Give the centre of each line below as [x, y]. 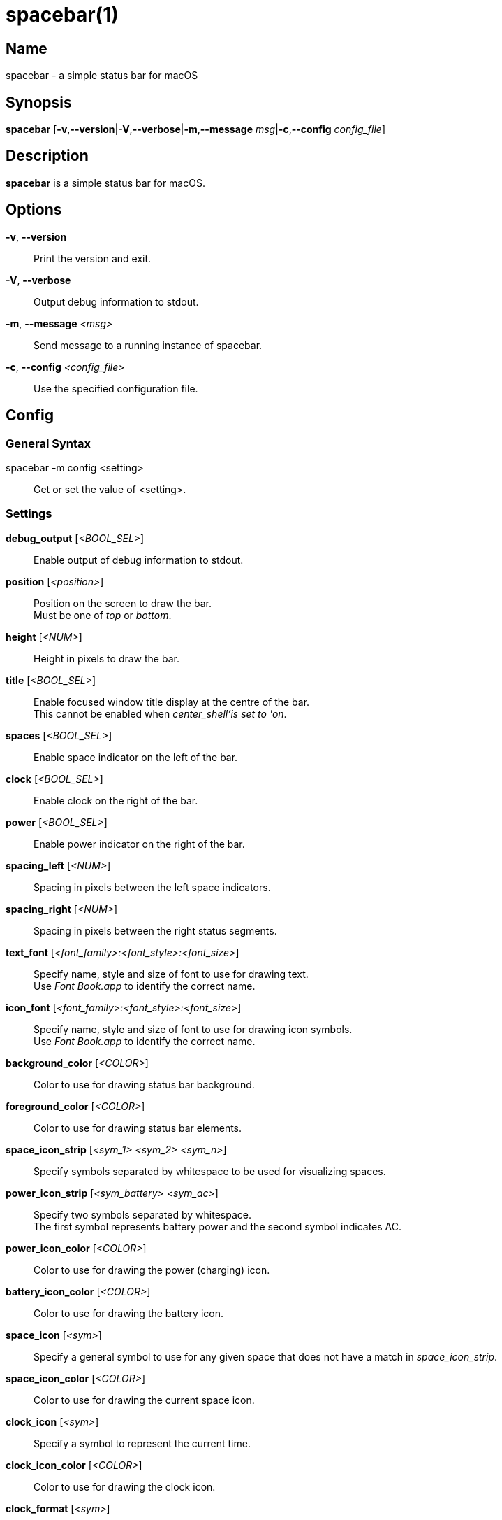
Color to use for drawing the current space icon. [144, 1400]
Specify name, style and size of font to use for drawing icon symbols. [193, 1029]
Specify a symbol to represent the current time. [142, 1443]
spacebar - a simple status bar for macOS [102, 76]
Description [47, 156]
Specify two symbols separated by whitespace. [142, 1214]
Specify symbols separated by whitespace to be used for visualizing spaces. [210, 1171]
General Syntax [49, 443]
